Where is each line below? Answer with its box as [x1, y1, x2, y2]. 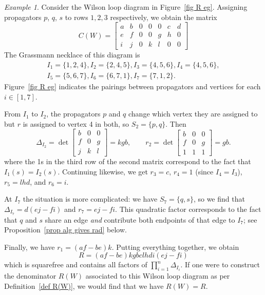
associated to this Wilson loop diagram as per [85, 270, 230, 281]
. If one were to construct [180, 259, 260, 270]
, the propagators [46, 108, 101, 119]
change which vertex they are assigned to [128, 108, 258, 119]
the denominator [4, 270, 56, 281]
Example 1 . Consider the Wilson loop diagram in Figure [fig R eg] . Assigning [4, 2, 248, 12]
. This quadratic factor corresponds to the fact [115, 203, 261, 214]
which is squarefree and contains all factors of [4, 259, 147, 270]
